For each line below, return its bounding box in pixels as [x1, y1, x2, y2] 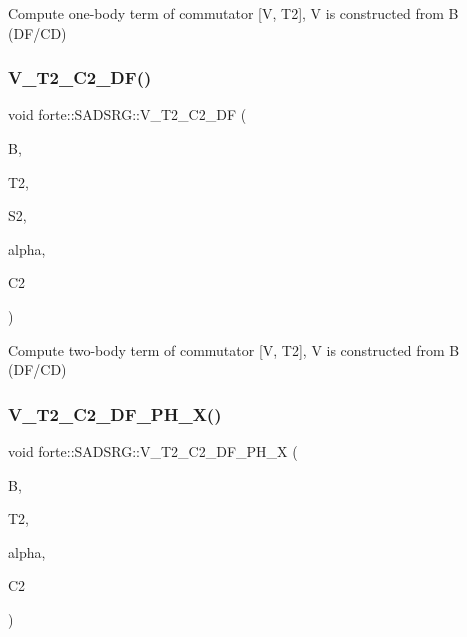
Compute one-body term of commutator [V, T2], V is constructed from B [8, 3, 459, 23]
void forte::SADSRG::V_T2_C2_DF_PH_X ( [8, 440, 298, 461]
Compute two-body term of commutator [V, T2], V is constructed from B [8, 339, 460, 360]
